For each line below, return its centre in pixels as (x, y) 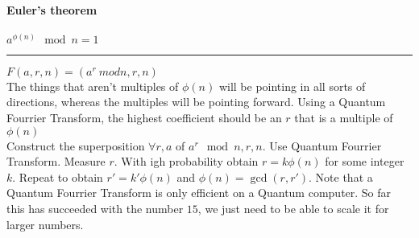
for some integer (365, 161)
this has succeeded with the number (95, 208)
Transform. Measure (56, 161)
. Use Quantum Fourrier (322, 145)
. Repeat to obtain (58, 176)
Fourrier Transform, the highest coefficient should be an (144, 117)
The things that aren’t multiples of (93, 86)
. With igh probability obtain (186, 161)
